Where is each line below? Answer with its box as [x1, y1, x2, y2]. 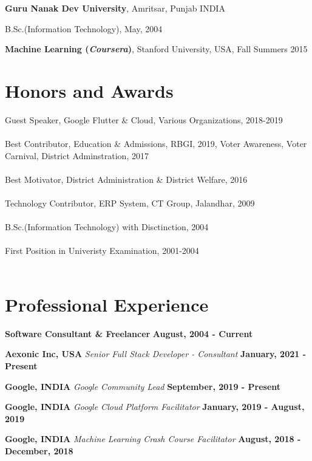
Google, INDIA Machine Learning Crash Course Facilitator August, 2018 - [5, 432, 301, 445]
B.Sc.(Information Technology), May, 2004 [5, 22, 163, 35]
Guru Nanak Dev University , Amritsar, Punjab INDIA [5, 2, 225, 14]
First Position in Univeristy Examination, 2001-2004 [5, 244, 199, 257]
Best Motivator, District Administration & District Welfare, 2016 [5, 172, 248, 185]
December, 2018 [5, 444, 73, 457]
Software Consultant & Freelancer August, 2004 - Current [5, 327, 253, 340]
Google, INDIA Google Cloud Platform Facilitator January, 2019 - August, [5, 400, 305, 413]
